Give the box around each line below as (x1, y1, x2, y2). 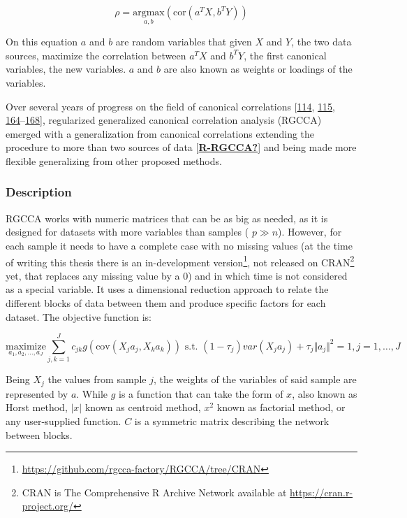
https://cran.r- (290, 484, 353, 499)
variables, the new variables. (6, 62, 126, 76)
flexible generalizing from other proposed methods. (6, 153, 222, 168)
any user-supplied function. (6, 413, 121, 428)
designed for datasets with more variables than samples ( (6, 224, 249, 239)
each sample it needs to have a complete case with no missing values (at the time (6, 238, 353, 252)
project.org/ (22, 498, 74, 513)
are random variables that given (115, 34, 252, 49)
